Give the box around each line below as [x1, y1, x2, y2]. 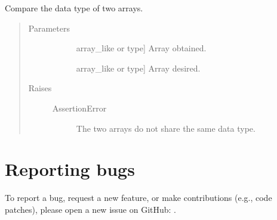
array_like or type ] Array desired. [76, 61, 201, 74]
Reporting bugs [5, 157, 135, 181]
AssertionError [52, 101, 107, 114]
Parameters [28, 21, 70, 34]
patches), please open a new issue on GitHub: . [5, 203, 176, 215]
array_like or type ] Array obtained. [76, 42, 207, 54]
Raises [28, 82, 52, 94]
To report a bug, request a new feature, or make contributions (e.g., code [5, 191, 272, 204]
